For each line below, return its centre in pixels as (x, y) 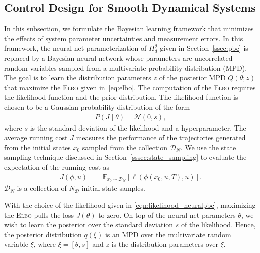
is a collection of (42, 188)
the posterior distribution (43, 234)
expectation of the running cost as (57, 166)
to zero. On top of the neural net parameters (167, 215)
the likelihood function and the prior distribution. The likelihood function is (121, 97)
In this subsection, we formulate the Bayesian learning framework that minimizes (129, 28)
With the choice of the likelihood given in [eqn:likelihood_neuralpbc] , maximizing (130, 205)
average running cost (36, 137)
